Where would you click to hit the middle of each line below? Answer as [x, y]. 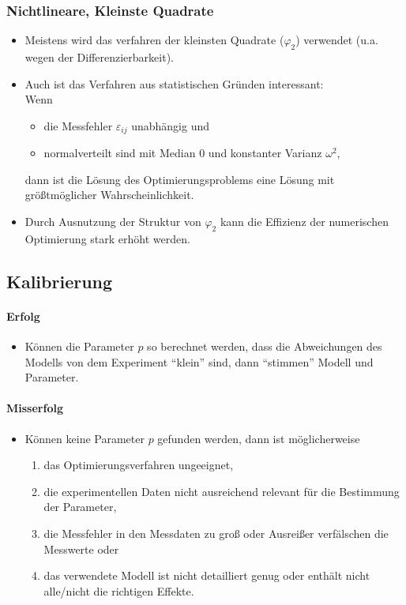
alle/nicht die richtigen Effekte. [119, 590]
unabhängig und [171, 125]
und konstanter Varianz [265, 153]
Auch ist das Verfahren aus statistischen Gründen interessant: [174, 83]
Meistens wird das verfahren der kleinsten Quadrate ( [154, 40]
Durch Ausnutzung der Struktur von [113, 222]
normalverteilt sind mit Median [120, 153]
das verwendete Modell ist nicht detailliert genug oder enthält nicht [207, 575]
